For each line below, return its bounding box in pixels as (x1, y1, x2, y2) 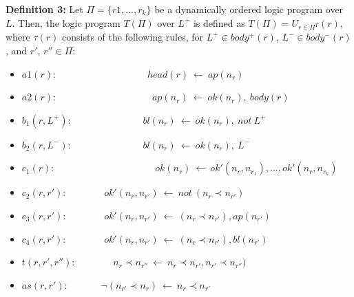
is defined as (193, 15, 245, 30)
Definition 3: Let (6, 2, 83, 16)
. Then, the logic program (12, 15, 121, 30)
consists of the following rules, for (62, 30, 204, 44)
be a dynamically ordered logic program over (154, 2, 344, 16)
